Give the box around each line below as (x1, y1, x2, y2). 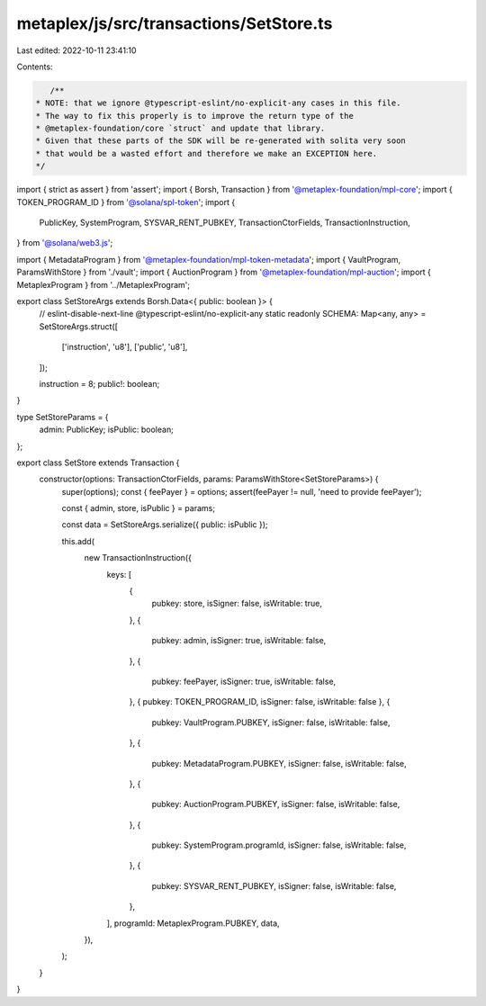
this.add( (61, 535, 94, 546)
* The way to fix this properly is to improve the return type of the (35, 111, 355, 121)
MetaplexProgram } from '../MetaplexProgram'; (16, 279, 191, 290)
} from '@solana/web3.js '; (16, 238, 113, 248)
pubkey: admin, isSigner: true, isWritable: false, (151, 635, 327, 646)
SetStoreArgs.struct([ (39, 320, 119, 332)
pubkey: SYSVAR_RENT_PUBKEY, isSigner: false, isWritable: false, (151, 880, 397, 891)
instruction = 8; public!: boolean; (39, 378, 160, 389)
